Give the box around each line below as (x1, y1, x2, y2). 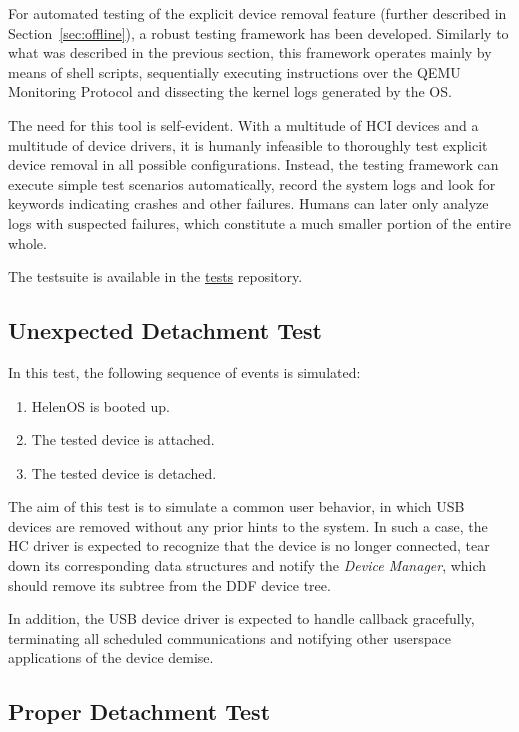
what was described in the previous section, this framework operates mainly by (8, 42, 492, 63)
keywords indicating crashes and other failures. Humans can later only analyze (8, 193, 489, 214)
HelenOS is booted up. (31, 395, 170, 416)
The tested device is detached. (31, 462, 217, 483)
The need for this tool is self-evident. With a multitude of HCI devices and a (8, 114, 479, 135)
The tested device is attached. (31, 429, 215, 450)
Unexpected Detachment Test (8, 315, 322, 346)
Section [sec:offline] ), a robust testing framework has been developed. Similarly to (8, 22, 509, 43)
